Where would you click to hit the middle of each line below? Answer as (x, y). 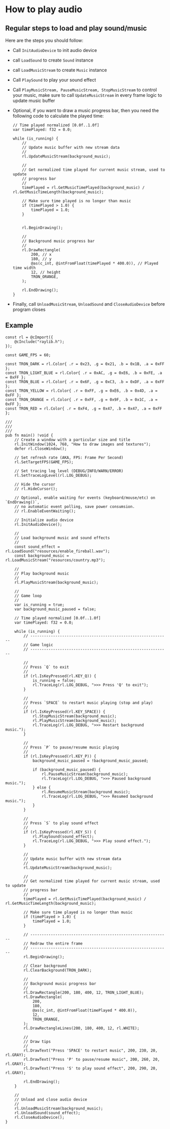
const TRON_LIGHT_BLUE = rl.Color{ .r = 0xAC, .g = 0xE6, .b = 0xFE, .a (84, 373)
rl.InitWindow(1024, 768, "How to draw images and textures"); (83, 444)
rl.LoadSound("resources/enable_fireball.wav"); (58, 551)
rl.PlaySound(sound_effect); (63, 837)
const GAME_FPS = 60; (28, 355)
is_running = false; (54, 680)
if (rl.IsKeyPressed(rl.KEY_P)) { (60, 756)
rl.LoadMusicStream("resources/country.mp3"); (55, 560)
